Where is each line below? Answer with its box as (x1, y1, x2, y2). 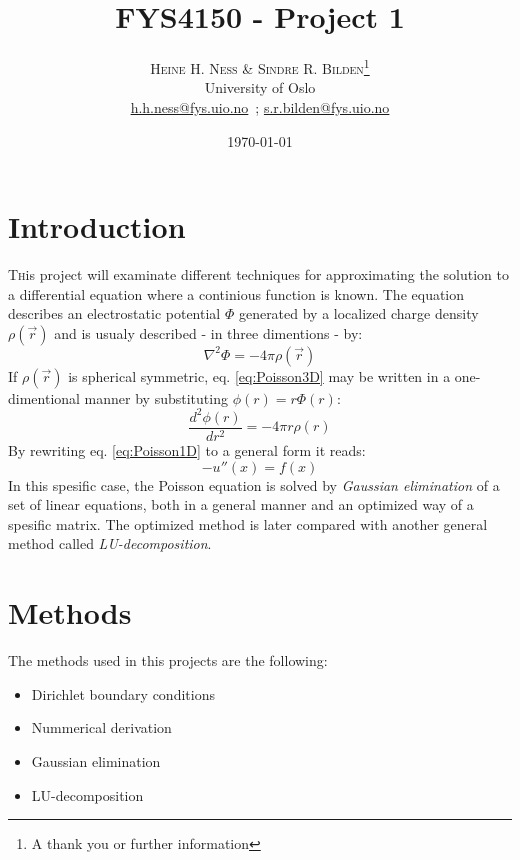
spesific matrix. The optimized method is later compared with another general (8, 513, 488, 534)
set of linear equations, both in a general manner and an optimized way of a (8, 494, 474, 515)
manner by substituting (84, 387, 228, 408)
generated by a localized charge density (238, 303, 479, 324)
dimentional (8, 387, 80, 408)
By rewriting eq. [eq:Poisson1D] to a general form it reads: (8, 440, 366, 461)
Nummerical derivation (31, 717, 172, 738)
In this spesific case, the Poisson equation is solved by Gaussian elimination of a (8, 474, 500, 495)
